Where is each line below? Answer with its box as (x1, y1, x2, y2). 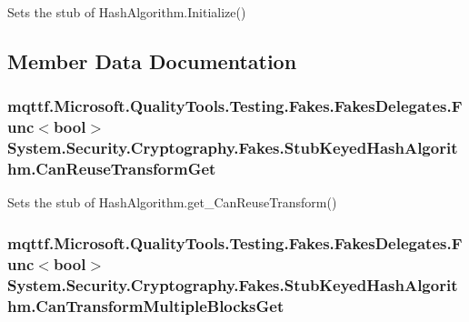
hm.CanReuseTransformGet (7, 157, 216, 180)
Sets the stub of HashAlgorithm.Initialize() (7, 3, 246, 21)
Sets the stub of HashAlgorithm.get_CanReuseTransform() (7, 193, 337, 212)
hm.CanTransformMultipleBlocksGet (7, 294, 284, 317)
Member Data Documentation (7, 46, 297, 75)
